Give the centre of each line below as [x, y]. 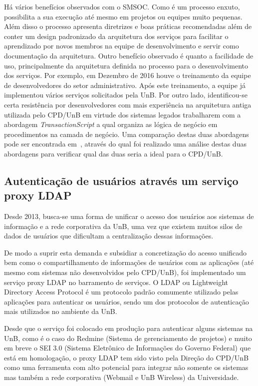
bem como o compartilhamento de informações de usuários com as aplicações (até [129, 262]
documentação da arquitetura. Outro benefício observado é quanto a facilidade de [129, 55]
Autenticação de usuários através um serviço [121, 180]
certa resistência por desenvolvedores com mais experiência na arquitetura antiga [128, 104]
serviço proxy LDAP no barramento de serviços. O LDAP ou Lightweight [116, 282]
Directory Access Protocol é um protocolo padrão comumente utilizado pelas [121, 292]
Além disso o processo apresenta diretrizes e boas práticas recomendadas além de [128, 26]
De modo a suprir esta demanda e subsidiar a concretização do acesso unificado [126, 252]
